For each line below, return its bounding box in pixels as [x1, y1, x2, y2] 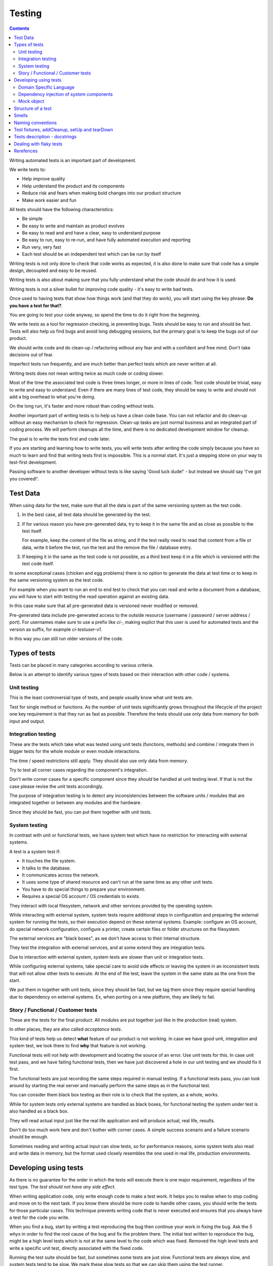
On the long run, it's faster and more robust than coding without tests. [9, 403, 155, 409]
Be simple [22, 216, 43, 222]
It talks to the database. [22, 865, 71, 871]
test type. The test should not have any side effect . [9, 1184, 116, 1190]
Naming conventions [14, 120, 57, 126]
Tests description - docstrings [14, 134, 77, 140]
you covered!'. [9, 476, 39, 482]
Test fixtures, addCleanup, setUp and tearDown [14, 127, 113, 133]
